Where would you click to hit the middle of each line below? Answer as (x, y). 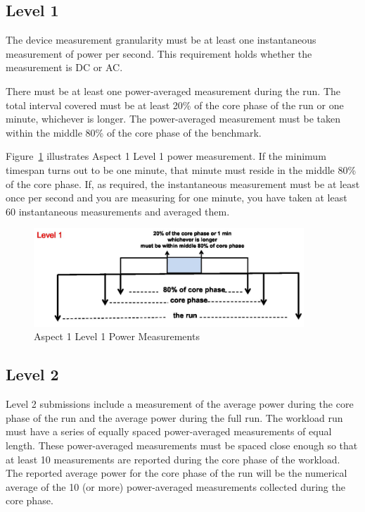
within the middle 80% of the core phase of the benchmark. (134, 132)
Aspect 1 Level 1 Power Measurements (117, 336)
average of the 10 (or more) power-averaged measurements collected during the (175, 486)
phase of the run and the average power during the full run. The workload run (174, 417)
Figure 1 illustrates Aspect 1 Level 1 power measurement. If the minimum (166, 156)
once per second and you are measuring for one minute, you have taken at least (177, 198)
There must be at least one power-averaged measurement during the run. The (173, 90)
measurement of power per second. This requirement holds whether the (159, 53)
